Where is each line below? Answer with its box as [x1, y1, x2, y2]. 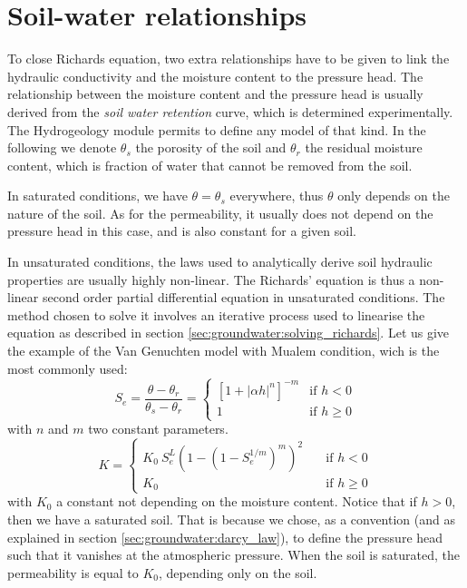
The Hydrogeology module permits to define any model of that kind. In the [7, 120, 426, 139]
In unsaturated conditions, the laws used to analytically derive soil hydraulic [7, 252, 433, 271]
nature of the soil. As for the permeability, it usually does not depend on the [7, 203, 433, 222]
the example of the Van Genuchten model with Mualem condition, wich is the [7, 341, 440, 360]
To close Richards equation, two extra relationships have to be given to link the [7, 49, 450, 68]
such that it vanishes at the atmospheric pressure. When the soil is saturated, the [7, 545, 460, 564]
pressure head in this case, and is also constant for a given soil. [7, 221, 356, 240]
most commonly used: [7, 358, 128, 377]
